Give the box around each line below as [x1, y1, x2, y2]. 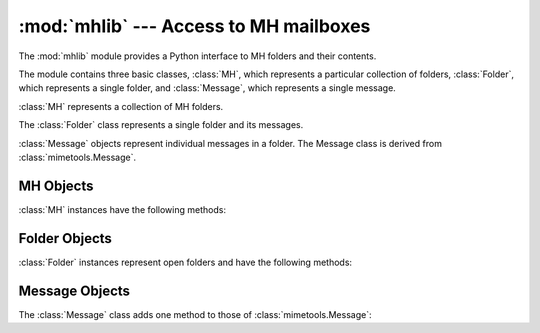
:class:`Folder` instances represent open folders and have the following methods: [18, 256, 353, 268]
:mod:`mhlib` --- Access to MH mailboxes [18, 15, 371, 37]
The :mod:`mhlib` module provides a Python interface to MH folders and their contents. [18, 50, 377, 62]
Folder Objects [18, 230, 112, 247]
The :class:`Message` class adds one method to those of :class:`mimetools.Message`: [18, 308, 372, 320]
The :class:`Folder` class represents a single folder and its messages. [18, 119, 304, 131]
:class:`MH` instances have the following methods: [18, 203, 227, 215]
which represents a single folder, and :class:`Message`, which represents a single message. [18, 82, 397, 94]
